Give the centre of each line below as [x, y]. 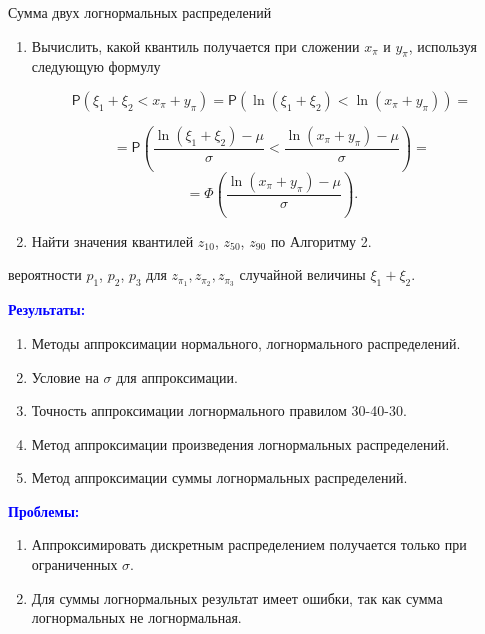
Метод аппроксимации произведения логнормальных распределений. [240, 443]
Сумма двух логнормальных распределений [140, 12]
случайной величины [302, 274]
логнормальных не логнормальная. [136, 617]
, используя [442, 45]
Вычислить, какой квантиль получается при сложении [195, 45]
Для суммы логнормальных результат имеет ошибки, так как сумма [237, 597]
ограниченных [74, 564]
